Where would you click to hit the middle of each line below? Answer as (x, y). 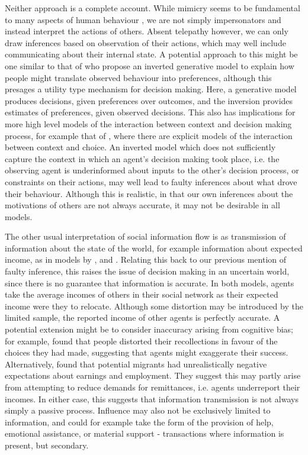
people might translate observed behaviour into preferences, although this (138, 77)
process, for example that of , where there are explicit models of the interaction (149, 135)
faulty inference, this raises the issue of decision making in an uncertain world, (147, 271)
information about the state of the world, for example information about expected (154, 248)
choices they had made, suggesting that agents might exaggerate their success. (147, 352)
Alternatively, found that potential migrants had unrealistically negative (136, 364)
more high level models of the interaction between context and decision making (148, 123)
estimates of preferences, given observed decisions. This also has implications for (150, 112)
